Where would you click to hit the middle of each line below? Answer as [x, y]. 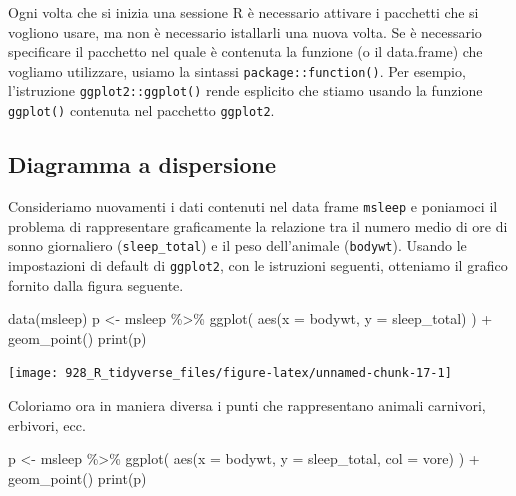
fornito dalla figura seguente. [96, 284]
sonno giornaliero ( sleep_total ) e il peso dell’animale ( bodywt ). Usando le [237, 245]
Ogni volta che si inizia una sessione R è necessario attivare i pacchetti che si [243, 12]
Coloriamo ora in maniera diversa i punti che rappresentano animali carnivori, [247, 404]
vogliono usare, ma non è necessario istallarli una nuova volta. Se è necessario [245, 31]
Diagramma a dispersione [142, 164]
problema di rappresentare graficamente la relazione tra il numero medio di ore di [258, 225]
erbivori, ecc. [47, 424]
